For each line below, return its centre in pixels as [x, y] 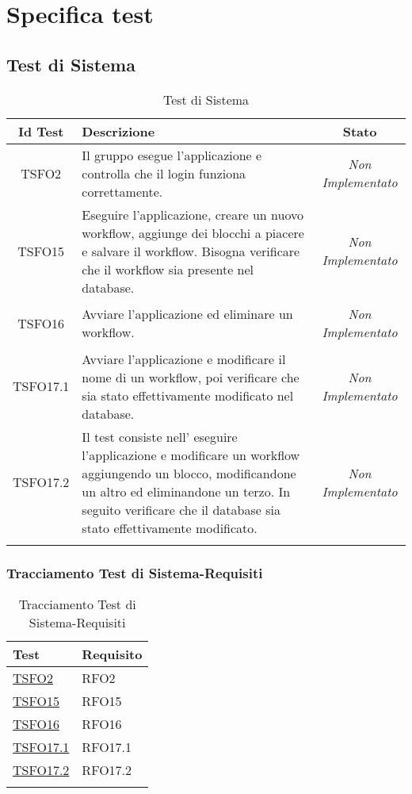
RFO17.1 [107, 746]
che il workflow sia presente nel [168, 269]
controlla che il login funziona [164, 173]
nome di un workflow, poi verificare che [191, 377]
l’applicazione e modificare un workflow [191, 455]
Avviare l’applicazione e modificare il [184, 359]
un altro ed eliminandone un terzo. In [186, 491]
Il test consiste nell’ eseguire [160, 436]
